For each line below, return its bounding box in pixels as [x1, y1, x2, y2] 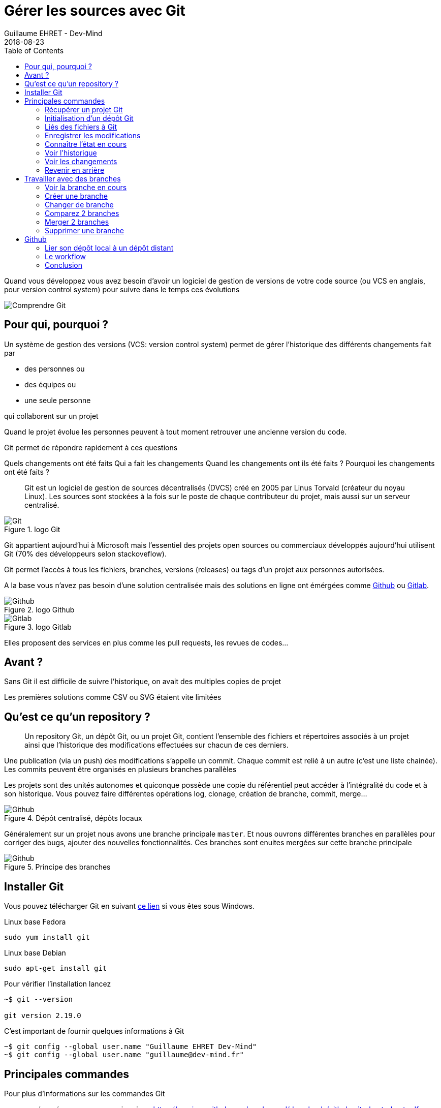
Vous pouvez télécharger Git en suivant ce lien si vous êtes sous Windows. [4, 902, 255, 911]
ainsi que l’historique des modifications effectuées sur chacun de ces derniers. [24, 741, 289, 750]
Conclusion [45, 260, 83, 269]
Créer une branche [45, 191, 108, 200]
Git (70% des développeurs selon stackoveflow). [4, 549, 167, 558]
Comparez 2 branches [45, 208, 119, 218]
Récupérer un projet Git [45, 105, 123, 114]
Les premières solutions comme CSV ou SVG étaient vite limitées [4, 693, 222, 702]
